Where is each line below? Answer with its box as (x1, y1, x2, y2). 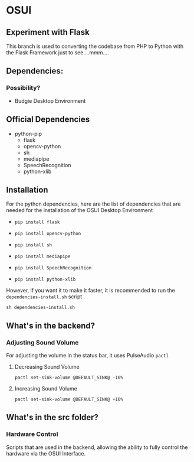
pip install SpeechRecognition (14, 265, 92, 271)
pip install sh (14, 242, 52, 248)
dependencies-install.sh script (6, 293, 83, 300)
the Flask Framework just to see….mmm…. (6, 49, 109, 56)
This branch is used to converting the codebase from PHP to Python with (6, 43, 184, 50)
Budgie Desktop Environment (14, 97, 86, 104)
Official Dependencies (6, 115, 90, 125)
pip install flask (14, 219, 60, 225)
